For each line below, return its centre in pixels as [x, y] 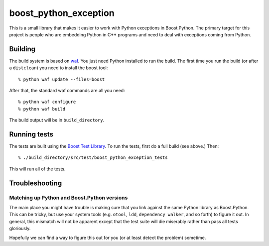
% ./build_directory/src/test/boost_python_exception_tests [93, 158]
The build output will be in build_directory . [57, 120]
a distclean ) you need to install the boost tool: [59, 68]
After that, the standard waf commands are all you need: [67, 91]
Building [22, 49]
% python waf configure [47, 102]
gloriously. [20, 229]
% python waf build [42, 109]
